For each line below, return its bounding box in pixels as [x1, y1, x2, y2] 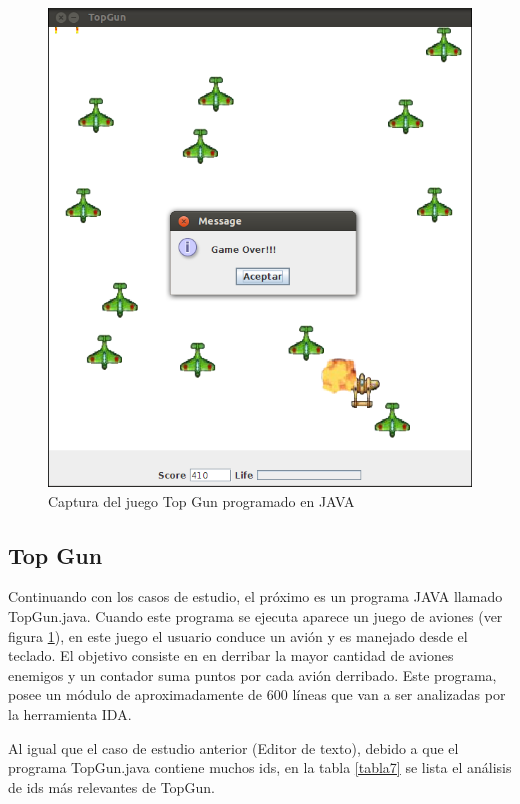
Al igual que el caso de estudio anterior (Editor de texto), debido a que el [8, 737, 459, 758]
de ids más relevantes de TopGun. [8, 776, 215, 797]
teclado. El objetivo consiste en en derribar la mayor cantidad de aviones [8, 645, 454, 666]
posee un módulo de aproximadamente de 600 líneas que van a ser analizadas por [8, 684, 506, 705]
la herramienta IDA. [8, 703, 132, 724]
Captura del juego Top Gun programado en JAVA [48, 490, 355, 511]
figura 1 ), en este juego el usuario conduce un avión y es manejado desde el [8, 625, 468, 646]
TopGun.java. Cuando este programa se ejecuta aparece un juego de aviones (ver [8, 606, 503, 626]
